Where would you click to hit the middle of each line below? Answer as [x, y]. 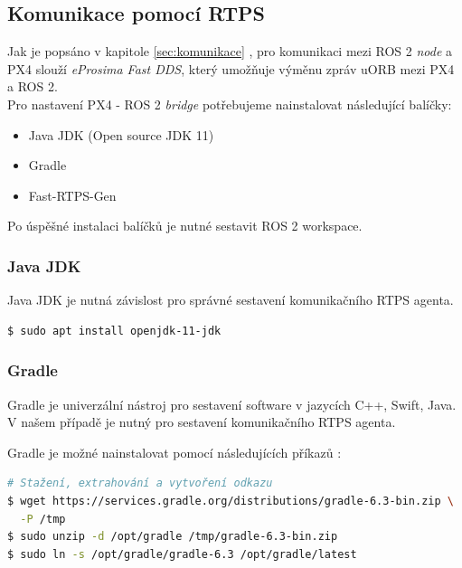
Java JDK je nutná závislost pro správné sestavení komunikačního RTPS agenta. [231, 300]
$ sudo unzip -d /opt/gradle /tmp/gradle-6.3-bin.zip [173, 537]
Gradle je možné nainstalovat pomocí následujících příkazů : [174, 452]
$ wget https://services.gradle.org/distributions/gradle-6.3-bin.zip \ [231, 501]
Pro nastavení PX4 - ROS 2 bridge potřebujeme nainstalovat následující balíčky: [230, 104]
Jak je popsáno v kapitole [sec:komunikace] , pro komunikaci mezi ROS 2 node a [230, 51]
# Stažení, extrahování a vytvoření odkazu [140, 483]
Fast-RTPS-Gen [72, 195]
